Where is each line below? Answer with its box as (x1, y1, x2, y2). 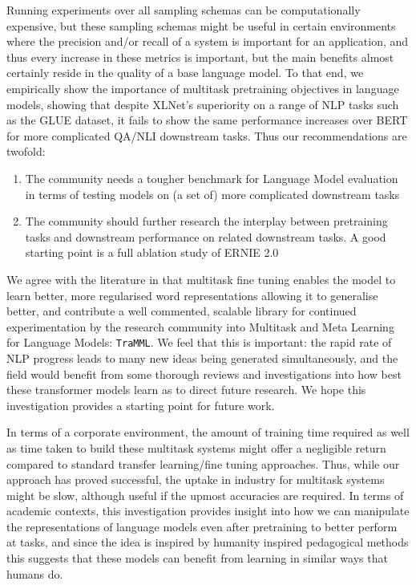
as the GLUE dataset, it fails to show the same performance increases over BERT (6, 112, 408, 128)
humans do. (6, 565, 63, 582)
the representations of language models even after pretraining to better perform (6, 518, 398, 534)
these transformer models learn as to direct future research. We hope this (6, 381, 366, 398)
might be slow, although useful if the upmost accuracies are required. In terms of (6, 486, 404, 503)
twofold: (6, 143, 46, 160)
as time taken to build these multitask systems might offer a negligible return (6, 439, 386, 456)
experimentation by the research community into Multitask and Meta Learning (6, 318, 394, 335)
